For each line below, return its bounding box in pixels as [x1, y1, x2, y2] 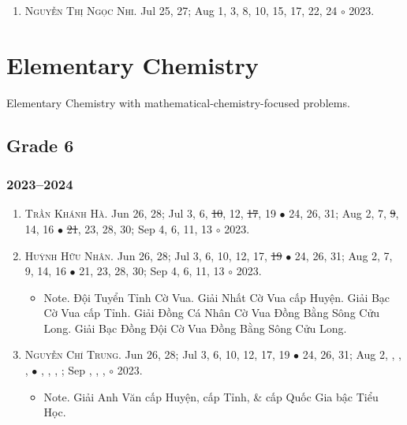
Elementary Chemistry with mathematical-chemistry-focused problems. [6, 94, 350, 110]
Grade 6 [6, 132, 74, 157]
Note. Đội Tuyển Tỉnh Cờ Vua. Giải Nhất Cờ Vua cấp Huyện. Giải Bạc [43, 289, 390, 305]
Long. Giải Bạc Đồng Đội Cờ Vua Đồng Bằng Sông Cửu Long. [43, 319, 347, 336]
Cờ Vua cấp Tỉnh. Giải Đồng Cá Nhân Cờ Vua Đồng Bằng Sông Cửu [43, 304, 379, 321]
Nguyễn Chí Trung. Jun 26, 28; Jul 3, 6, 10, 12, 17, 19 [24, 346, 290, 363]
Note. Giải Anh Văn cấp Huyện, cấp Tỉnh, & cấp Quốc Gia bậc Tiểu [43, 388, 379, 404]
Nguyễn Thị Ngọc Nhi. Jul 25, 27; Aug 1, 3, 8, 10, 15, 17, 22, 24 [24, 2, 338, 18]
